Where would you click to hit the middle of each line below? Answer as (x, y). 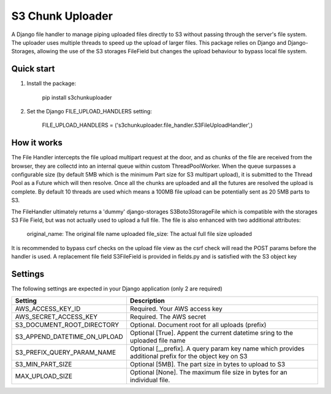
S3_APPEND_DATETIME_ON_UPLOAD (69, 336)
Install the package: (51, 83)
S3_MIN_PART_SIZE (44, 364)
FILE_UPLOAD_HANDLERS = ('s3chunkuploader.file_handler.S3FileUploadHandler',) (147, 125)
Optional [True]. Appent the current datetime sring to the (211, 333)
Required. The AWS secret (168, 317)
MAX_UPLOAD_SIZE (44, 376)
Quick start (33, 69)
